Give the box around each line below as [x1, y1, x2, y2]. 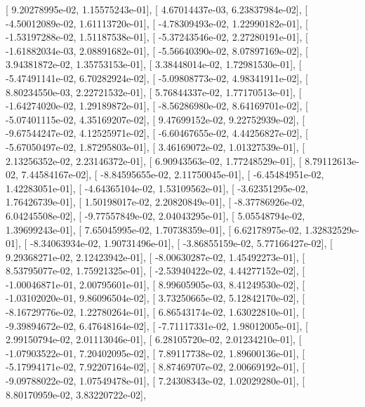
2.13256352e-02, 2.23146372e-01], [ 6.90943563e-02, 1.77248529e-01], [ [6, 153, 302, 168]
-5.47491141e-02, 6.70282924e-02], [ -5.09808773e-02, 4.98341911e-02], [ [6, 70, 308, 85]
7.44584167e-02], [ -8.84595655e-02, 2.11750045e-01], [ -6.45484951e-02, [21, 167, 324, 182]
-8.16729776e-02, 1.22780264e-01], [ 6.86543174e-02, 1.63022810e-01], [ [6, 305, 305, 319]
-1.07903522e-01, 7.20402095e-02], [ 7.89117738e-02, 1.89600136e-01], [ [6, 345, 305, 360]
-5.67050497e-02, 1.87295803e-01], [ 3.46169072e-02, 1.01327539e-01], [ [6, 139, 305, 154]
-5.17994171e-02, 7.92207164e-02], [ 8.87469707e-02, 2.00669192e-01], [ [6, 359, 305, 374]
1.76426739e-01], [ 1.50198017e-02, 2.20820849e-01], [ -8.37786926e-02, [6, 194, 305, 209]
